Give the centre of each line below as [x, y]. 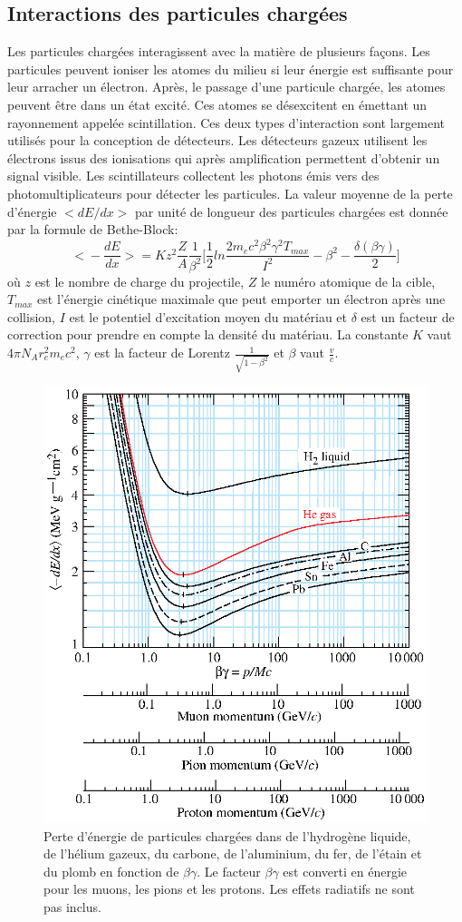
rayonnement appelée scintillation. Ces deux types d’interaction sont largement [226, 122]
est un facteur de [408, 316]
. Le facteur [229, 871]
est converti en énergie [345, 871]
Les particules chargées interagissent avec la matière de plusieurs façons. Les [219, 51]
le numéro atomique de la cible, [348, 281]
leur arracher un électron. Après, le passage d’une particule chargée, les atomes [226, 87]
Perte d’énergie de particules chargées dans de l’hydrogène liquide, [227, 835]
